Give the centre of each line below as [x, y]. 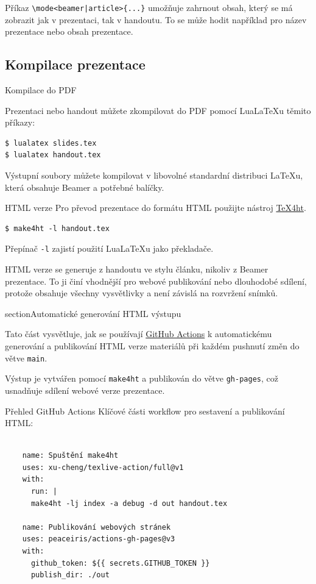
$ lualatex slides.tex [51, 143]
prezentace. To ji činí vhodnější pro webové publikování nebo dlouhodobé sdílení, [156, 281]
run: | [44, 492]
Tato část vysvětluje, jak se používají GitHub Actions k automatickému [139, 334]
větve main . [26, 358]
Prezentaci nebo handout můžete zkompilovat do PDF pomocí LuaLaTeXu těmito [158, 110]
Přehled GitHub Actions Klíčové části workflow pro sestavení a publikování [145, 411]
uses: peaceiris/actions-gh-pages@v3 [99, 539]
